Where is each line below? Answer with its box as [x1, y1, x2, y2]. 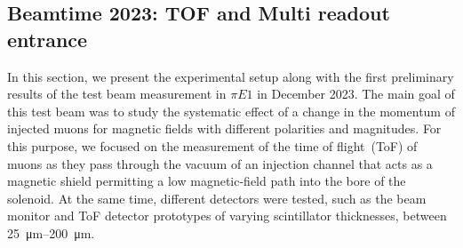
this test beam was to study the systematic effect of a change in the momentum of [7, 101, 455, 120]
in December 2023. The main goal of [257, 84, 455, 103]
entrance [7, 25, 88, 52]
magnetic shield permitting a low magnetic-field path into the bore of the [7, 172, 406, 190]
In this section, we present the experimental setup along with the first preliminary [7, 67, 454, 85]
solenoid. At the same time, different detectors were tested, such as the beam [7, 188, 427, 207]
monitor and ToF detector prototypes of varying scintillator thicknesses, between [7, 206, 447, 225]
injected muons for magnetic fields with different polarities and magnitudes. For [7, 119, 442, 138]
